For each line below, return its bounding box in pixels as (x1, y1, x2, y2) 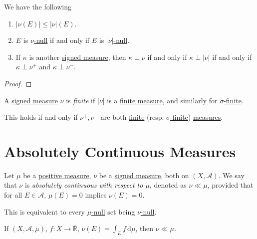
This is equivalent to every (4, 206, 85, 217)
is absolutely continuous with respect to (24, 180, 143, 190)
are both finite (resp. (100, 112, 164, 122)
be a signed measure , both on (99, 170, 189, 180)
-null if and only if (33, 35, 90, 45)
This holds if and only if (4, 112, 78, 122)
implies (85, 190, 107, 200)
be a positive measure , (23, 170, 91, 180)
